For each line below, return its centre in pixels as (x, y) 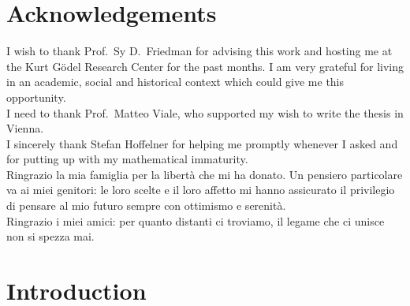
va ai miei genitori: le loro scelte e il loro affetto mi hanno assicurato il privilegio (201, 190)
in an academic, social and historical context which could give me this (175, 82)
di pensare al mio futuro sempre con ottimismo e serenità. (146, 205)
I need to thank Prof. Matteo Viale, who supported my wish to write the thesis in (205, 112)
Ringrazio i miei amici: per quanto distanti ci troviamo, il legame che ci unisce (196, 220)
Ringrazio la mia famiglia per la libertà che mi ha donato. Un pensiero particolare (205, 174)
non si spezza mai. (50, 236)
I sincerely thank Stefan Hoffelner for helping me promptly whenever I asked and (202, 143)
